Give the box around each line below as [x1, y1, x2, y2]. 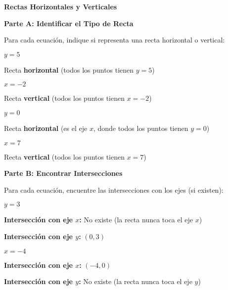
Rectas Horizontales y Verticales [4, 1, 117, 11]
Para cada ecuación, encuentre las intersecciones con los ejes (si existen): [4, 184, 224, 195]
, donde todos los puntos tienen [93, 123, 188, 133]
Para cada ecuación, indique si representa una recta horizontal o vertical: [4, 35, 225, 45]
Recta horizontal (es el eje [4, 123, 88, 133]
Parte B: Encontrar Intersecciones [4, 168, 123, 178]
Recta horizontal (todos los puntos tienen [4, 64, 134, 75]
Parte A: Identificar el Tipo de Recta [4, 18, 134, 28]
